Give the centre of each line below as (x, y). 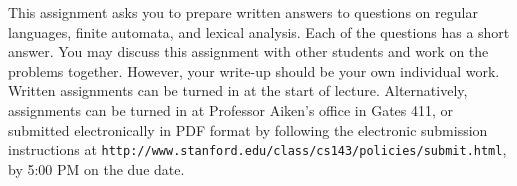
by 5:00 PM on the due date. (96, 168)
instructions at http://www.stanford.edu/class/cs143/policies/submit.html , (257, 149)
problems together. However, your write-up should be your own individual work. (254, 70)
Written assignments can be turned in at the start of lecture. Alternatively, (238, 90)
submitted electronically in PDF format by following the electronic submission (248, 129)
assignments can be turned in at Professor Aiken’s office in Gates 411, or (231, 109)
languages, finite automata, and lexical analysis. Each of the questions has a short (259, 31)
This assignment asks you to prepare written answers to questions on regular (243, 12)
